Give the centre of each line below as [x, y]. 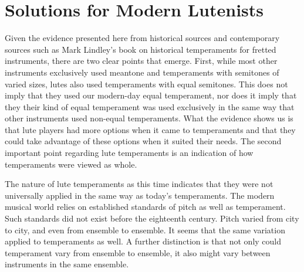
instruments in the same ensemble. [67, 264]
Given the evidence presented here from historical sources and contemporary [142, 38]
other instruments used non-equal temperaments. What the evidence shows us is [149, 118]
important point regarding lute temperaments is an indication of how [129, 153]
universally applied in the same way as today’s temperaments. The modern [140, 195]
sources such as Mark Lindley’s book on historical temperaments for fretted [141, 49]
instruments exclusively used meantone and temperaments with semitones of [142, 72]
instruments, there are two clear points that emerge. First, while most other [141, 61]
